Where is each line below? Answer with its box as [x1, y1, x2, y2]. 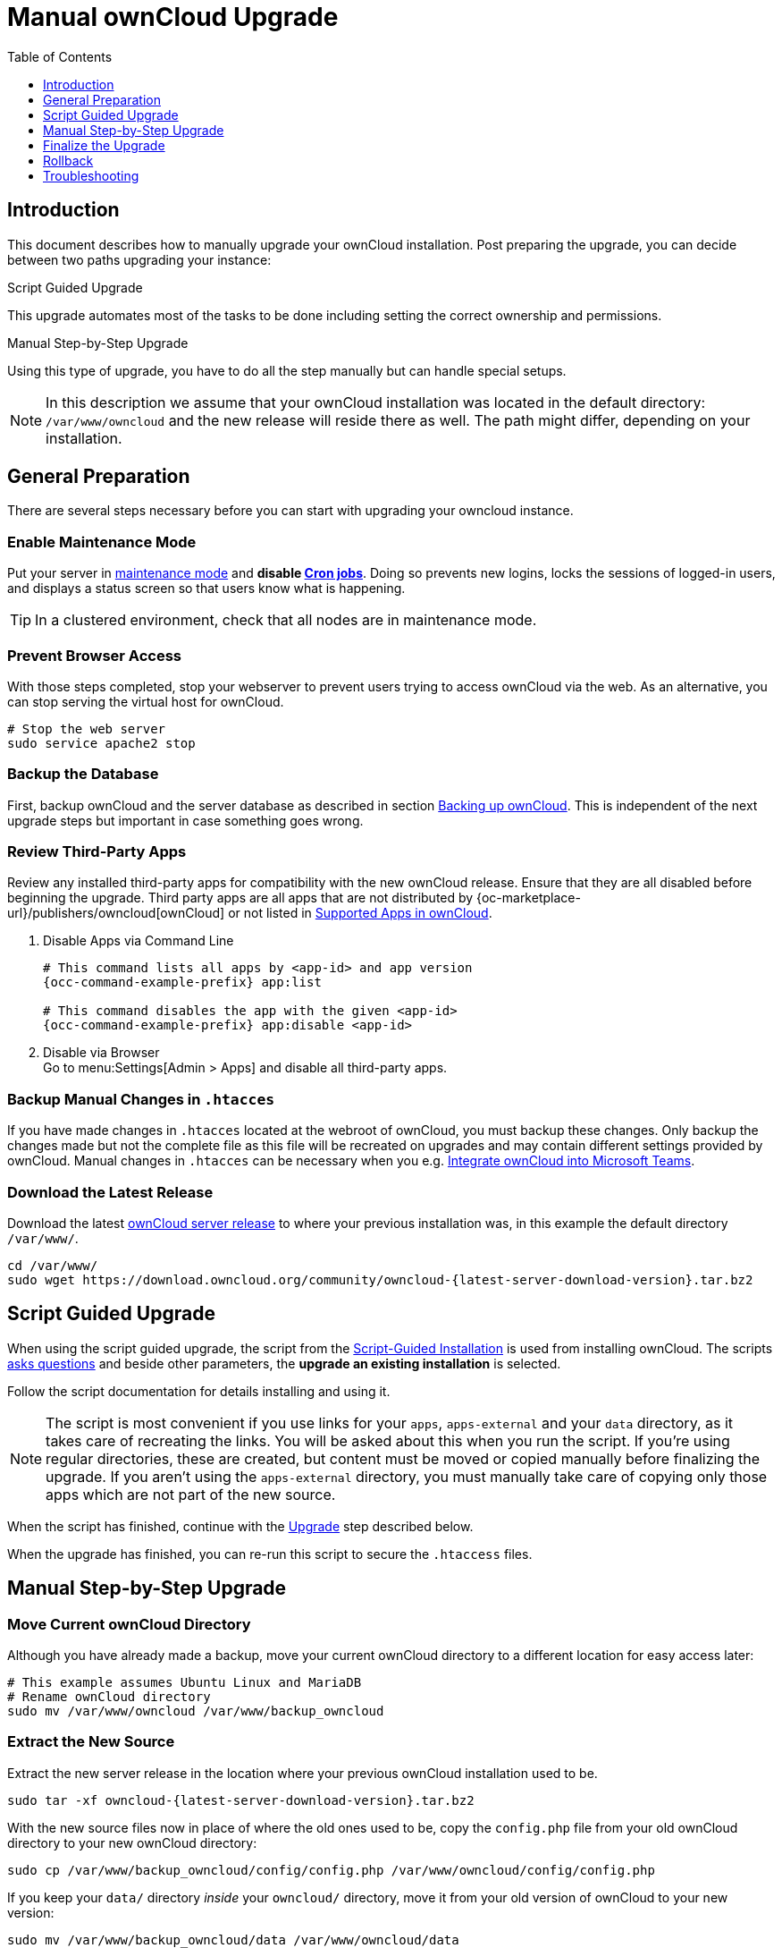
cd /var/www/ [7, 1258, 98, 1273]
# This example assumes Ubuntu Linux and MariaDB [7, 1675, 362, 1690]
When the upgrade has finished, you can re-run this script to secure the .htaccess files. [7, 1546, 533, 1562]
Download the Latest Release [7, 1182, 214, 1201]
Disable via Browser [43, 1045, 160, 1061]
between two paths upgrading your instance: [7, 251, 272, 267]
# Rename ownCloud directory [7, 1690, 211, 1704]
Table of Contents [7, 48, 113, 64]
